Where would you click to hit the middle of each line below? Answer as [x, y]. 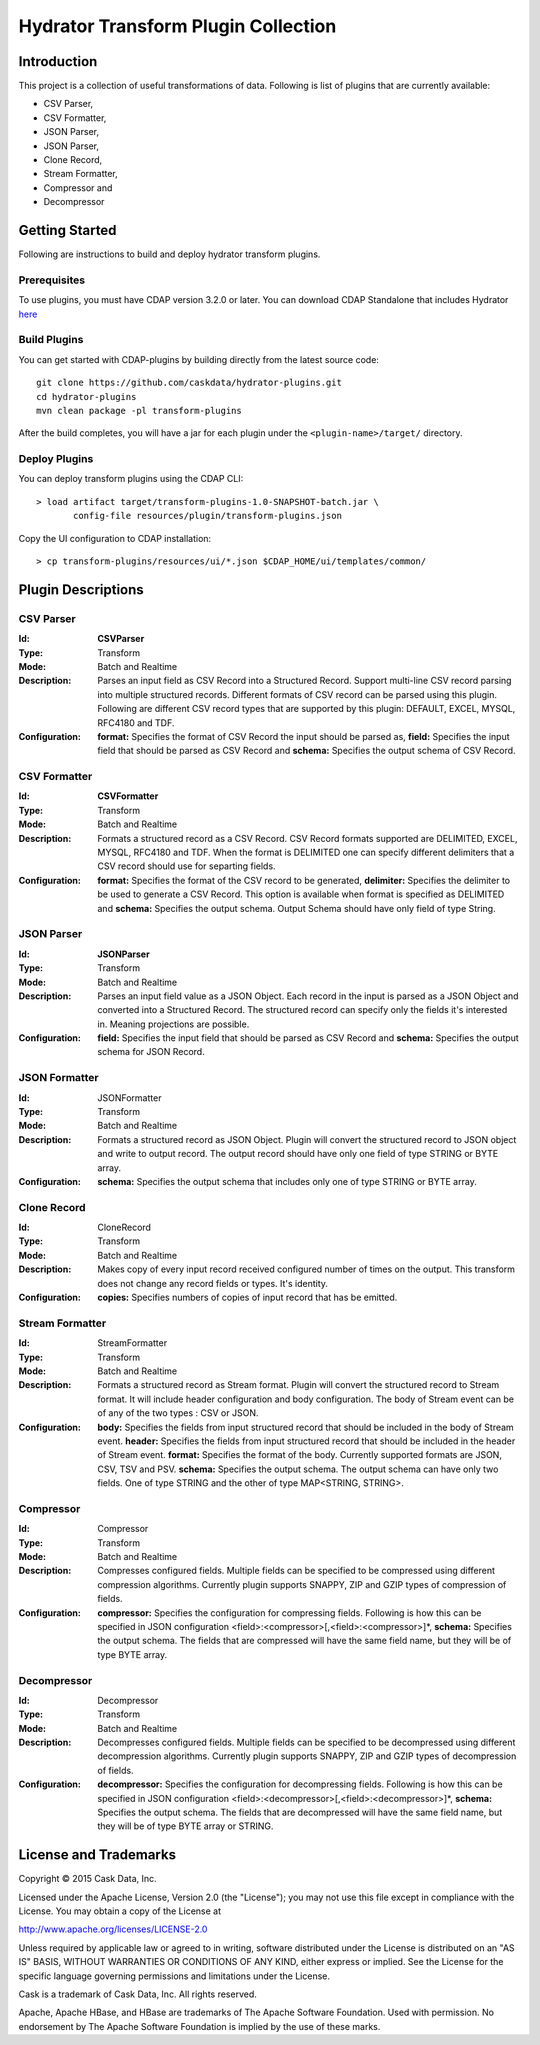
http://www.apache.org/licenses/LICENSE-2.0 [113, 1929]
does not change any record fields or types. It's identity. [213, 1283]
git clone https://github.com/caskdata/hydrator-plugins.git [189, 383]
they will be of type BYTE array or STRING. [185, 1826]
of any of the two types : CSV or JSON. [178, 1413]
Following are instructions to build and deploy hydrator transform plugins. [169, 254]
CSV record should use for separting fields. [186, 866]
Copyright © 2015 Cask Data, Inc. [87, 1879]
